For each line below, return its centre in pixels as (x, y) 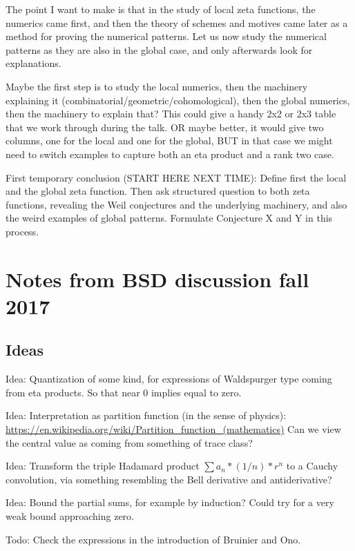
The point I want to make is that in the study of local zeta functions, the (161, 9)
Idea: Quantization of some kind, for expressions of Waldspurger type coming (169, 379)
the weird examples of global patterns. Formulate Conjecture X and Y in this (169, 218)
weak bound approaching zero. (70, 516)
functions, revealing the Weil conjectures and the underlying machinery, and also (176, 204)
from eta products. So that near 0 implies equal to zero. (124, 392)
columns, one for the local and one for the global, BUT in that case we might (169, 141)
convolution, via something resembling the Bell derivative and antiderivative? (169, 479)
